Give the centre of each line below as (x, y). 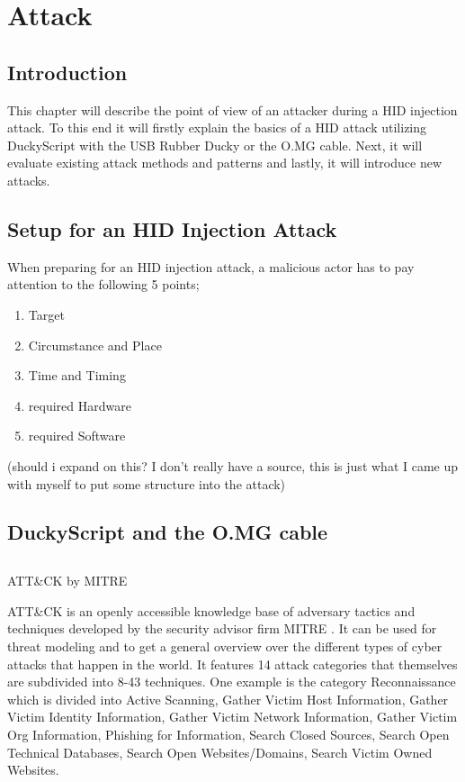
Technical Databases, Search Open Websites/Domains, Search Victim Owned (220, 752)
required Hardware (80, 405)
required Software (77, 436)
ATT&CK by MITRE (67, 581)
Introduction (67, 72)
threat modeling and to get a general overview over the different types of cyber (225, 646)
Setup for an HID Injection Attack (172, 228)
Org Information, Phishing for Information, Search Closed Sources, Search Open (228, 735)
